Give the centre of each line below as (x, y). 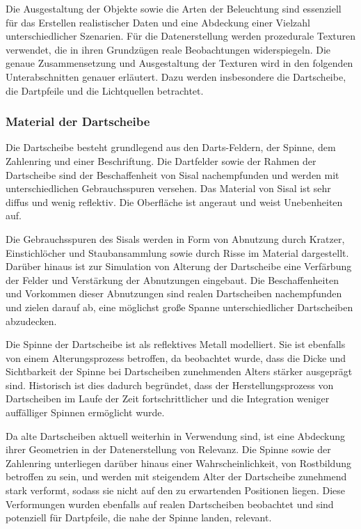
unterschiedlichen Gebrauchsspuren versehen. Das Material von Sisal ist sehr (168, 188)
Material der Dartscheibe (78, 121)
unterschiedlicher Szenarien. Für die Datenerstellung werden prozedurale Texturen (181, 36)
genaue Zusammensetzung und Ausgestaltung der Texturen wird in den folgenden (179, 63)
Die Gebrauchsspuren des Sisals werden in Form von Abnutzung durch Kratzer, (175, 238)
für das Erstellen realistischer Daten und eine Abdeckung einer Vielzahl (158, 22)
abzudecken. (31, 321)
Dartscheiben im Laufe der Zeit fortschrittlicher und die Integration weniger (168, 398)
